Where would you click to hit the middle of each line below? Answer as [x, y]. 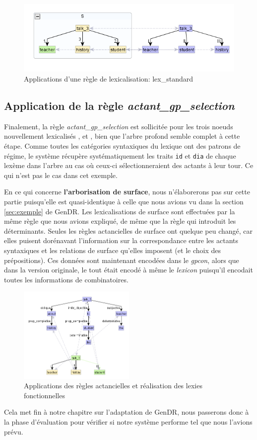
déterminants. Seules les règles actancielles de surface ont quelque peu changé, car [128, 230]
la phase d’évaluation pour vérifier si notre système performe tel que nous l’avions [128, 422]
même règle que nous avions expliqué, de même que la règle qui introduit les [120, 221]
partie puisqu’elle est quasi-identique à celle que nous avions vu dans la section [124, 202]
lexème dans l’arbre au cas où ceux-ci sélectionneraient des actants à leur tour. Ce [129, 165]
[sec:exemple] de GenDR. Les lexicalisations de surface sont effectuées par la [120, 211]
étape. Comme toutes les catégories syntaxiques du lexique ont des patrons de [122, 146]
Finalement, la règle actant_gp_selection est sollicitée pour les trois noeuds [119, 126]
